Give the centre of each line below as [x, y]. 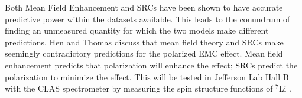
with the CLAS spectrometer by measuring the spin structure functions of [139, 88]
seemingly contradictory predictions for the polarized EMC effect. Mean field [144, 53]
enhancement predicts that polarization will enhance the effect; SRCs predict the [151, 65]
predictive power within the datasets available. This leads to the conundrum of [147, 19]
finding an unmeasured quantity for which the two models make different [137, 30]
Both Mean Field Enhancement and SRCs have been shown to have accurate [144, 7]
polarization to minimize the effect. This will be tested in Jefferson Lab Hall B [147, 76]
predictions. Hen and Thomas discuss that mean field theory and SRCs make [144, 42]
